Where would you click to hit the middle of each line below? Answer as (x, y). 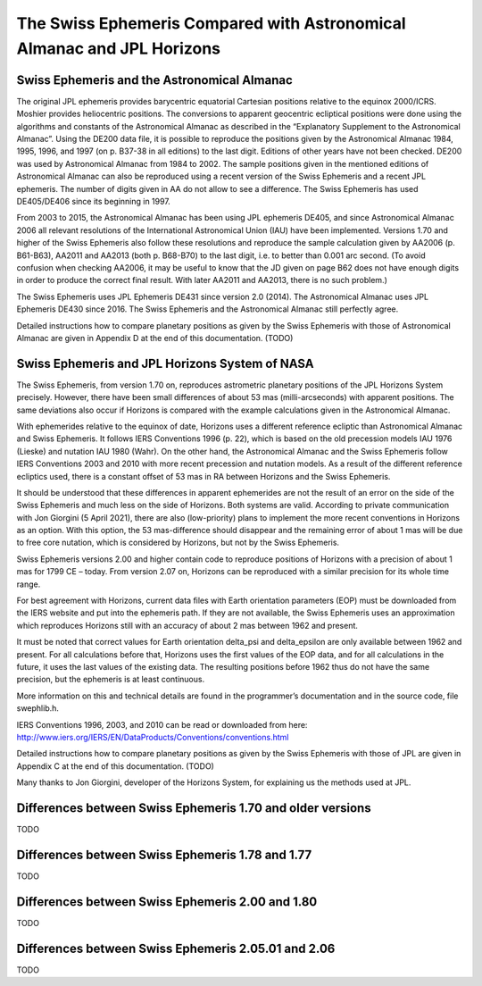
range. (29, 584)
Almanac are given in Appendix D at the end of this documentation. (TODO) (155, 338)
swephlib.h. (38, 708)
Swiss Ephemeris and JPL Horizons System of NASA (165, 363)
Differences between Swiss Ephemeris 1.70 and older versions (194, 808)
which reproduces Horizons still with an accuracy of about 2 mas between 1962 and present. (187, 625)
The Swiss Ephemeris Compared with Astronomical (211, 23)
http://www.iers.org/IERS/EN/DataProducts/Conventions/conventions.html (153, 737)
